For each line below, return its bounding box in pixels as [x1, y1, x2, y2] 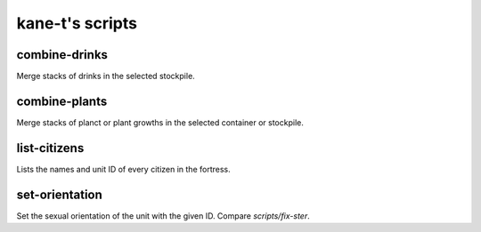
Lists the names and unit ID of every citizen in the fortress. [16, 164, 231, 174]
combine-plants [16, 93, 108, 108]
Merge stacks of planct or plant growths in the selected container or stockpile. [16, 116, 305, 128]
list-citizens [16, 140, 85, 156]
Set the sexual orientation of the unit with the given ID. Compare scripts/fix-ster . [16, 210, 311, 221]
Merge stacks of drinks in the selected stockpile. [16, 71, 195, 82]
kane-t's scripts [16, 13, 138, 33]
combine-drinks [16, 47, 109, 62]
